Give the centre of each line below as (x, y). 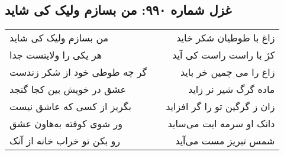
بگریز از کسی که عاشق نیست (71, 106)
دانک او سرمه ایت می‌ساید (221, 124)
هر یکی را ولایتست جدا (56, 55)
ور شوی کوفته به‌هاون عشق (66, 124)
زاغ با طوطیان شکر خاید (226, 38)
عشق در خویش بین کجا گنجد (68, 89)
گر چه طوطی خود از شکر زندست (78, 72)
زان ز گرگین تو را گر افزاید (220, 106)
